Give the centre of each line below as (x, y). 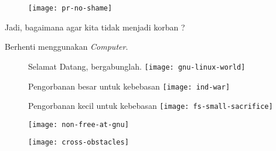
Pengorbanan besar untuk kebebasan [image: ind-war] (129, 86)
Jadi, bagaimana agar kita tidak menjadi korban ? (95, 27)
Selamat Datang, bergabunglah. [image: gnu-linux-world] (137, 66)
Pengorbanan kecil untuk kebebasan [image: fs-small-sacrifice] (151, 106)
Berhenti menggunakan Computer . (67, 47)
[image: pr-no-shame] (70, 8)
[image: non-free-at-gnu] (79, 124)
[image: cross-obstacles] (79, 143)
